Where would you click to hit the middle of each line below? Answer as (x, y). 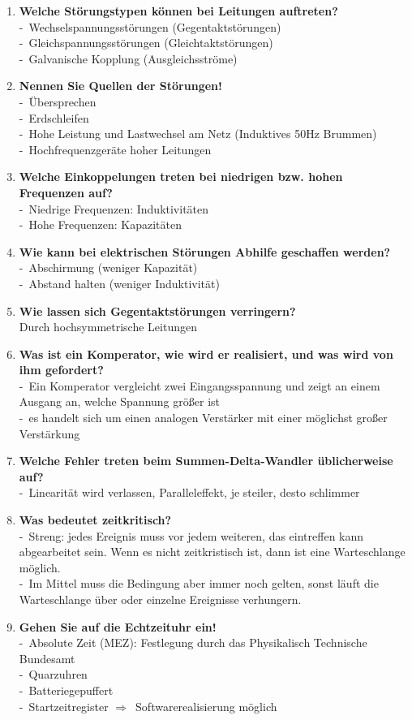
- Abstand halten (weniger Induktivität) (119, 283)
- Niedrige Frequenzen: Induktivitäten (114, 208)
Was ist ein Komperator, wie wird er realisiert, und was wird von (206, 354)
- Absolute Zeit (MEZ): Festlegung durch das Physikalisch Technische (193, 642)
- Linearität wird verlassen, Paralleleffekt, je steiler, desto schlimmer (189, 492)
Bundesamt (47, 658)
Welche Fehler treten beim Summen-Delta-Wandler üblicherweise (206, 461)
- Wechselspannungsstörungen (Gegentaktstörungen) (150, 26)
